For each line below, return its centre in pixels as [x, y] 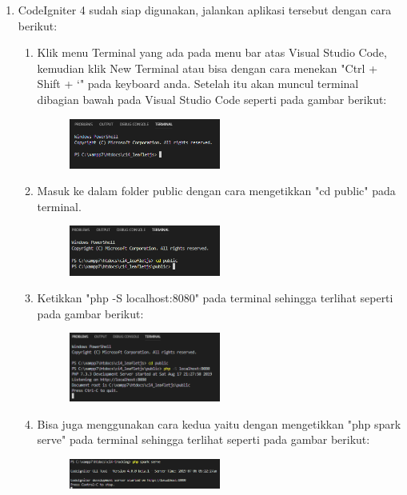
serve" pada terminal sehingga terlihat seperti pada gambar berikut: [203, 439]
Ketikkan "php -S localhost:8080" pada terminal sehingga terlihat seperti [215, 298]
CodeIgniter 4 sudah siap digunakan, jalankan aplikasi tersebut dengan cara [205, 10]
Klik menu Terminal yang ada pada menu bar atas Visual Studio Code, [212, 52]
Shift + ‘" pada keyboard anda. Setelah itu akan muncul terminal [198, 84]
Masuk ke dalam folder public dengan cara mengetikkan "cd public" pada [216, 191]
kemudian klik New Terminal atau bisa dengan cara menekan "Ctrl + [207, 68]
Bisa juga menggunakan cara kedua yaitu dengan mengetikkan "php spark [219, 423]
